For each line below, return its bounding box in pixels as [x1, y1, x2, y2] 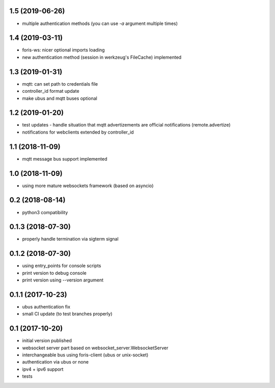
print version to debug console [22, 270, 87, 276]
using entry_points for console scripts [22, 263, 101, 269]
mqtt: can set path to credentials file [22, 81, 98, 87]
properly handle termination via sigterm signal [22, 236, 119, 242]
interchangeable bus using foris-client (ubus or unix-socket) [22, 352, 149, 358]
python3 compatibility [22, 209, 68, 215]
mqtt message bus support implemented [22, 156, 107, 162]
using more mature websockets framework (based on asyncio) [22, 183, 154, 189]
